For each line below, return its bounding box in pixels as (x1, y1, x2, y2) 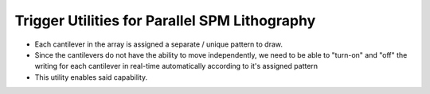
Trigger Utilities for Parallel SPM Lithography (14, 12, 316, 29)
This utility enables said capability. (34, 72, 148, 82)
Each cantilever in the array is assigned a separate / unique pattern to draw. (34, 39, 283, 49)
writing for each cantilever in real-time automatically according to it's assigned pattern (34, 62, 319, 71)
